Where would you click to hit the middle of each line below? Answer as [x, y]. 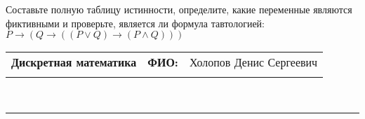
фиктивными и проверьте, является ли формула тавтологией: [135, 23]
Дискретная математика [74, 62]
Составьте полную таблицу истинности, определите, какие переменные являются [179, 9]
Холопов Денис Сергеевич [253, 62]
